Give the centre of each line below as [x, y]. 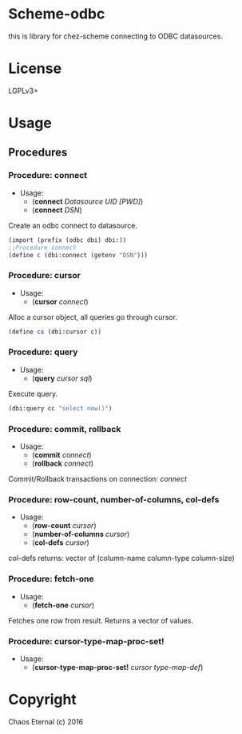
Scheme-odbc [57, 14]
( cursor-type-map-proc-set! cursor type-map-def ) [117, 667]
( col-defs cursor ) [60, 542]
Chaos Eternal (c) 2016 [46, 721]
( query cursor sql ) [62, 378]
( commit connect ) [61, 455]
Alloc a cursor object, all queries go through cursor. [93, 317]
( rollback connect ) [63, 464]
